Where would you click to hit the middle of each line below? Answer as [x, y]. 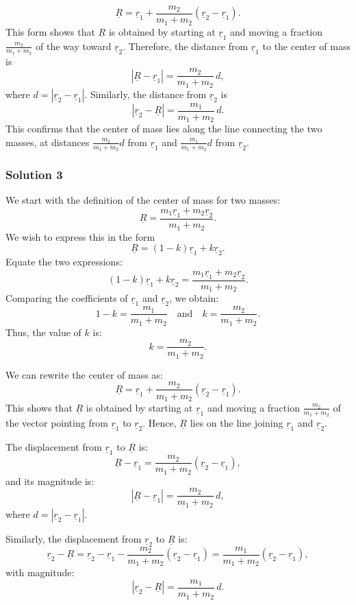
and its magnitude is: [50, 481]
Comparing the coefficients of [67, 298]
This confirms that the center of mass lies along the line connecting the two [164, 129]
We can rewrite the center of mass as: [84, 374]
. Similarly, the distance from [145, 94]
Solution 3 [34, 175]
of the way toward [74, 46]
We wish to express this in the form [80, 236]
